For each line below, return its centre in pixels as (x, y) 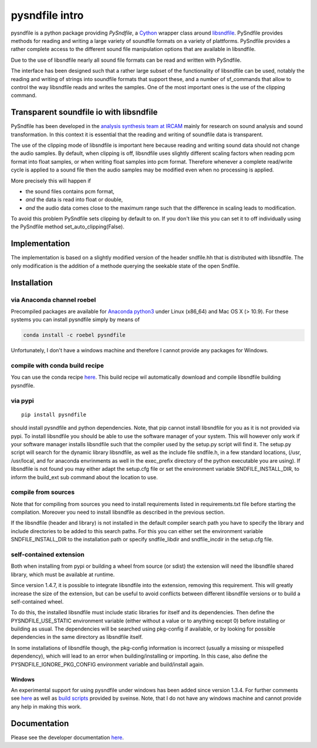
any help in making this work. (46, 706)
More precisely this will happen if (51, 181)
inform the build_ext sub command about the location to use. (84, 477)
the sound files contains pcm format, (70, 191)
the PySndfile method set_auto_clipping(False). (68, 227)
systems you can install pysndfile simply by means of (75, 319)
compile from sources (43, 492)
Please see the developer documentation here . (68, 737)
